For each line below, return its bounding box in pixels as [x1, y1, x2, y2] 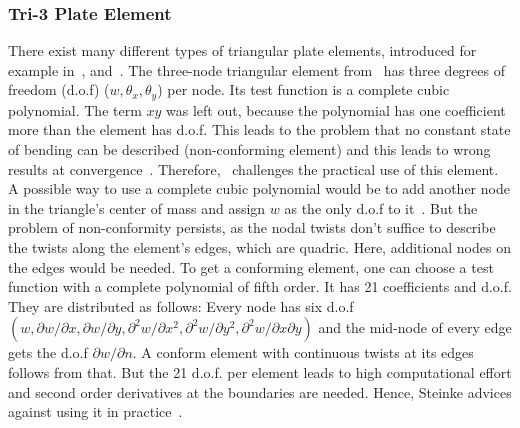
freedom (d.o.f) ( [8, 79, 110, 100]
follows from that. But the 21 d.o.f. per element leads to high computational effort [8, 361, 512, 382]
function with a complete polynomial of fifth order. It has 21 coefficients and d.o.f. [8, 276, 512, 297]
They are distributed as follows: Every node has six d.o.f [8, 295, 354, 316]
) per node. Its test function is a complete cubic [157, 79, 450, 100]
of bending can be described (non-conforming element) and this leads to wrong [8, 139, 491, 160]
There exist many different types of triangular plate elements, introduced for [8, 40, 477, 61]
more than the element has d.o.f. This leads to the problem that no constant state [8, 119, 511, 140]
